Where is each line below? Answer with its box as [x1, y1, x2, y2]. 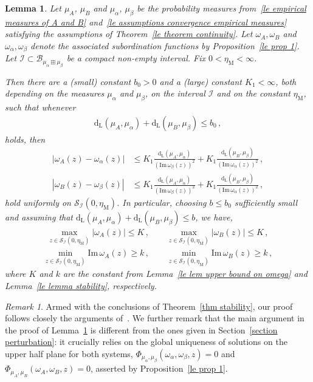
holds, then [5, 132, 46, 145]
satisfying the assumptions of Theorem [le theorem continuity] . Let [5, 27, 253, 40]
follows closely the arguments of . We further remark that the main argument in [5, 312, 304, 324]
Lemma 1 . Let [5, 2, 61, 14]
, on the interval [145, 87, 205, 100]
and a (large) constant [159, 75, 242, 87]
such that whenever [5, 101, 76, 114]
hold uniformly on [5, 196, 71, 208]
